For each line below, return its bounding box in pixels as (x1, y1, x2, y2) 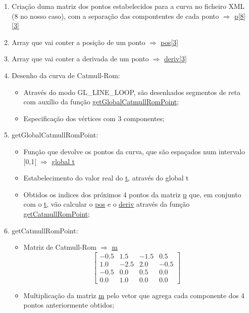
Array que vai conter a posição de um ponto (11, 37, 146, 47)
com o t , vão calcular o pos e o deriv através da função (23, 199, 190, 209)
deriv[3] (164, 53, 187, 64)
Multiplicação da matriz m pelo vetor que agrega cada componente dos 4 (23, 290, 245, 300)
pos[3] (160, 37, 179, 47)
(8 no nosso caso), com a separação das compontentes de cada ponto (11, 10, 219, 21)
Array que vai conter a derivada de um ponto (11, 53, 149, 64)
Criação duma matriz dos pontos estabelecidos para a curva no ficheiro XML (11, 1, 245, 11)
